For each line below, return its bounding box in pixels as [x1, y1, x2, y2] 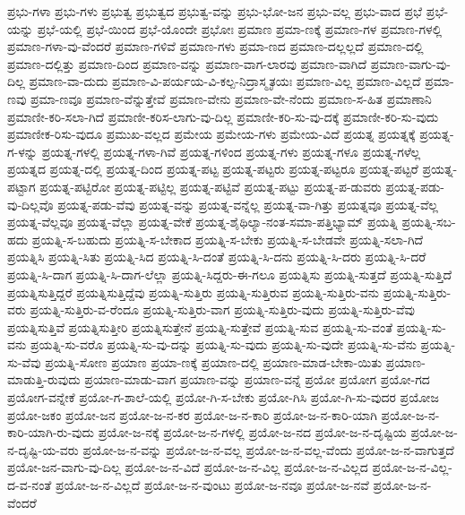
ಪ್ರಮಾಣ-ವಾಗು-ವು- [370, 54, 451, 73]
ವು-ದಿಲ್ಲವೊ [7, 194, 54, 213]
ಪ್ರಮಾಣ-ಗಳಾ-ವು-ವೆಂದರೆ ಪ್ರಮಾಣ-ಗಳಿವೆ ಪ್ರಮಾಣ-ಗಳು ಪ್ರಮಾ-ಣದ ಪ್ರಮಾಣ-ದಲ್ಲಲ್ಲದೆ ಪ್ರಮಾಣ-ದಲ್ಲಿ [7, 37, 424, 56]
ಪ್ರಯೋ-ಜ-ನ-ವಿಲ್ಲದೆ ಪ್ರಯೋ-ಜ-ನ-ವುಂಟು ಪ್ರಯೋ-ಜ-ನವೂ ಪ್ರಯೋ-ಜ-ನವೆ [55, 476, 369, 494]
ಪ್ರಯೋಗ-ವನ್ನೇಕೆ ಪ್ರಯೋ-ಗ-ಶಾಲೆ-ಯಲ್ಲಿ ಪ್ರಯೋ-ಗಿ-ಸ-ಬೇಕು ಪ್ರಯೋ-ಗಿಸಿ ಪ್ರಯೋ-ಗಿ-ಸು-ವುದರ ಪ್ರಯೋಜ [7, 388, 439, 407]
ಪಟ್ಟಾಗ [7, 176, 36, 195]
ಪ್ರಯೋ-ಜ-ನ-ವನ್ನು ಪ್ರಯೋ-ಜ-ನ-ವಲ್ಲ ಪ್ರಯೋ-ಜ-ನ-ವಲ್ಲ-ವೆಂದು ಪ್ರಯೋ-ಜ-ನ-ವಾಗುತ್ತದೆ [82, 440, 454, 459]
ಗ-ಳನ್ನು [7, 142, 38, 160]
